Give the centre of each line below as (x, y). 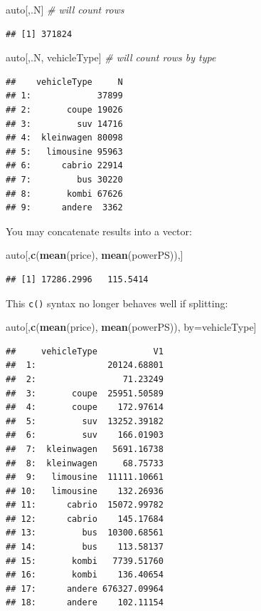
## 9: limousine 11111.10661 (85, 477)
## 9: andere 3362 (64, 208)
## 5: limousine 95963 (64, 152)
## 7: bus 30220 (64, 179)
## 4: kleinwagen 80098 (64, 138)
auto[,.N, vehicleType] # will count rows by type (111, 57)
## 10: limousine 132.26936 (85, 491)
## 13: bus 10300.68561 (85, 533)
